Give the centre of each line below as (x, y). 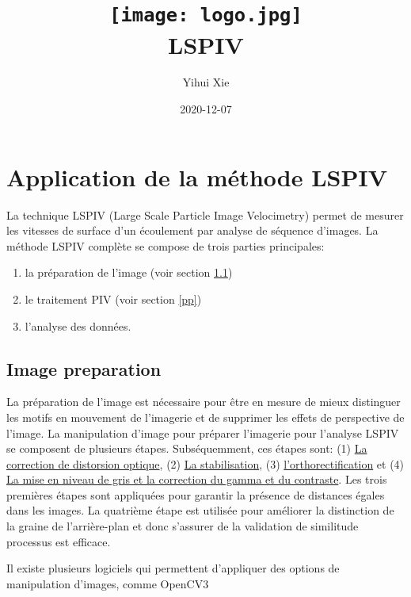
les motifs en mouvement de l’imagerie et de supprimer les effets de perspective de (205, 417)
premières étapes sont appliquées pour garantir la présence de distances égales (196, 494)
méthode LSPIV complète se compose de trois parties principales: (166, 245)
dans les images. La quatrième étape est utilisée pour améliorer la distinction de (200, 510)
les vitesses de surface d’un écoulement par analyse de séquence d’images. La (192, 230)
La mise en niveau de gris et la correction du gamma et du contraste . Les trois (197, 479)
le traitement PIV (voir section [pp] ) (113, 298)
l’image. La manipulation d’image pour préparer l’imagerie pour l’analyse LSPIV (203, 432)
